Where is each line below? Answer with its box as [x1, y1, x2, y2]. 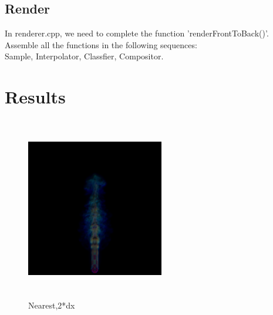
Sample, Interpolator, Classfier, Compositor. [5, 50, 164, 62]
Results [5, 85, 66, 109]
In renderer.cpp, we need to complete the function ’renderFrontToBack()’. [5, 27, 269, 39]
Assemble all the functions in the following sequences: [5, 38, 197, 51]
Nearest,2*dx [28, 299, 75, 311]
